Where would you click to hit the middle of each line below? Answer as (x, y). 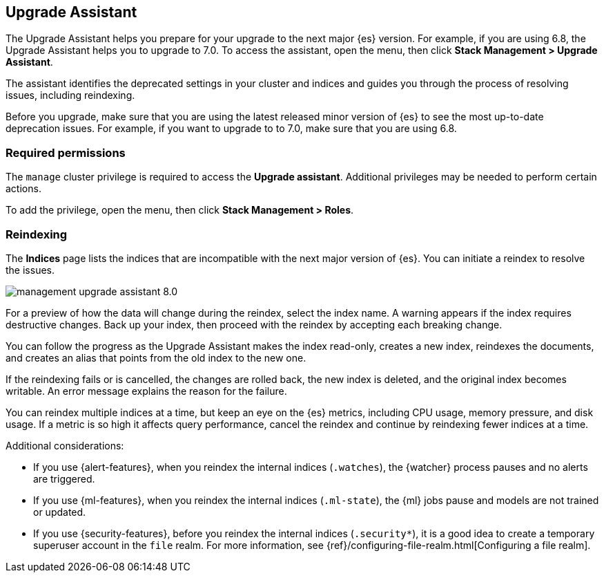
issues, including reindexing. (70, 95)
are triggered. (64, 478)
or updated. (60, 512)
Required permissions (66, 152)
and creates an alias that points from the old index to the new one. (156, 357)
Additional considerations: (65, 445)
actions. (23, 189)
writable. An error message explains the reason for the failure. (146, 391)
